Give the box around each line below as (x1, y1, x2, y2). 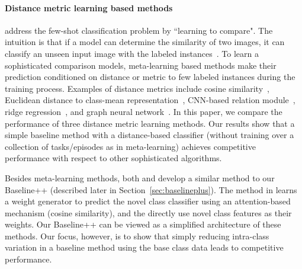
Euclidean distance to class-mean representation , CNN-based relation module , (5, 94, 295, 106)
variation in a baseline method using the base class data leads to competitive (5, 241, 284, 254)
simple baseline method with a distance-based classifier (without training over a (5, 129, 294, 141)
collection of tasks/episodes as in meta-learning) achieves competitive (5, 140, 256, 152)
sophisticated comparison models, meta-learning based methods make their (5, 59, 277, 71)
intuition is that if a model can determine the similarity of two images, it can (5, 36, 285, 48)
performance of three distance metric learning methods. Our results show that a (5, 117, 295, 129)
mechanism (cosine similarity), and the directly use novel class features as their (5, 206, 292, 219)
